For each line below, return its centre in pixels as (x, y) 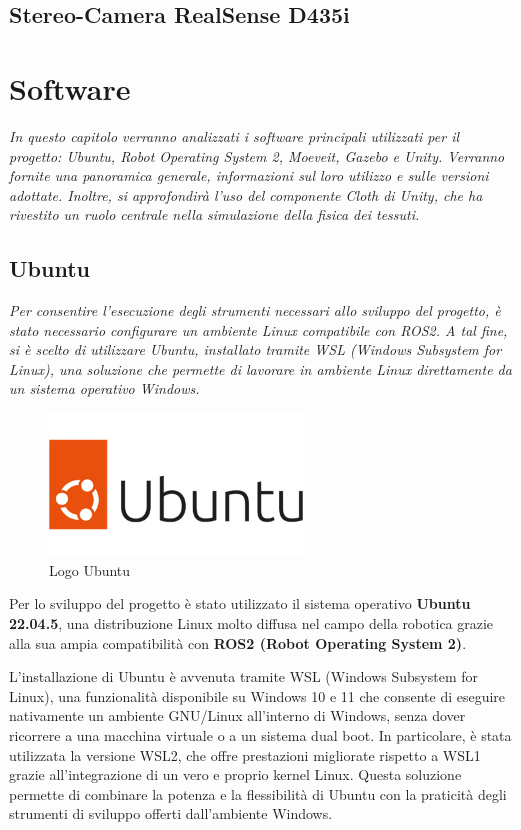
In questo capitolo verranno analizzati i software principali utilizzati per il (234, 135)
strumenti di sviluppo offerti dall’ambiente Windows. (171, 813)
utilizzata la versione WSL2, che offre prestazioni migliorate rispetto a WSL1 (245, 754)
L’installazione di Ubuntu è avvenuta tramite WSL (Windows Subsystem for (244, 676)
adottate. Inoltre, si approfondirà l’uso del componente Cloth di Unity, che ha (246, 194)
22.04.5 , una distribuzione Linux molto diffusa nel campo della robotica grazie (251, 622)
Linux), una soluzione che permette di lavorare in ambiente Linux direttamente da (260, 368)
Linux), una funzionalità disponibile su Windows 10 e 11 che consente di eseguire (257, 695)
